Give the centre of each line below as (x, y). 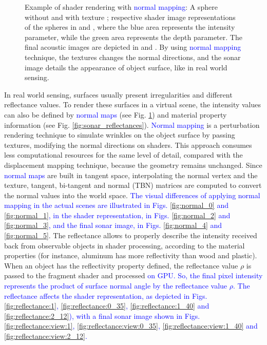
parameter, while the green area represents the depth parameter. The (133, 37)
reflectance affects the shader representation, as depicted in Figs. (106, 295)
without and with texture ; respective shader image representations (130, 17)
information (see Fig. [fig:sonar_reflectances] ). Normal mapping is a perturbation (132, 124)
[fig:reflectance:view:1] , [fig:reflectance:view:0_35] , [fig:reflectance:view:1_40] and (131, 326)
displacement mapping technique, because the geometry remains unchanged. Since (133, 165)
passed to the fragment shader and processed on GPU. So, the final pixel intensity (133, 275)
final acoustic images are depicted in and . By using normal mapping (133, 47)
